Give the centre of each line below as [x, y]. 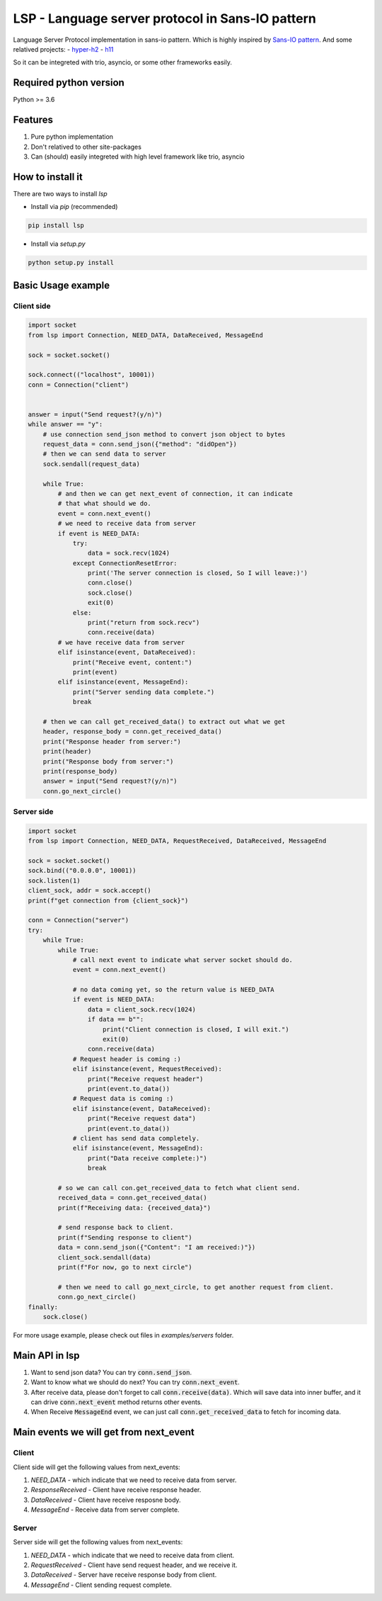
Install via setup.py [58, 244]
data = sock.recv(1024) [128, 553]
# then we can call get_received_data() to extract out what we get [164, 722]
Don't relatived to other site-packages [86, 147]
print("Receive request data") [141, 1119]
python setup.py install [71, 263]
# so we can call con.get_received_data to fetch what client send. [179, 1188]
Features [33, 120]
